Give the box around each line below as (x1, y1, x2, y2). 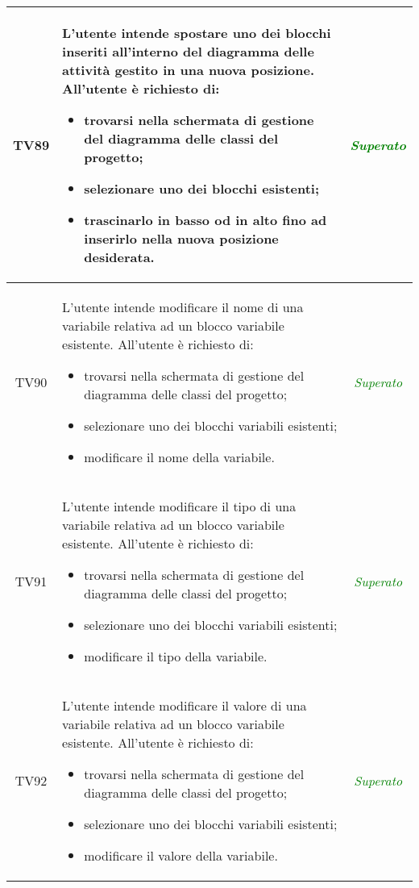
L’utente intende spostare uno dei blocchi (62, 23, 331, 42)
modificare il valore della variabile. (84, 846, 278, 865)
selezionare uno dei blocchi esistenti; (84, 179, 320, 198)
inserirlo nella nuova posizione (84, 229, 279, 248)
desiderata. (84, 248, 155, 266)
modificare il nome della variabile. (84, 448, 275, 466)
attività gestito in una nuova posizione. (62, 60, 315, 79)
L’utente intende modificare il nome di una (62, 298, 304, 316)
